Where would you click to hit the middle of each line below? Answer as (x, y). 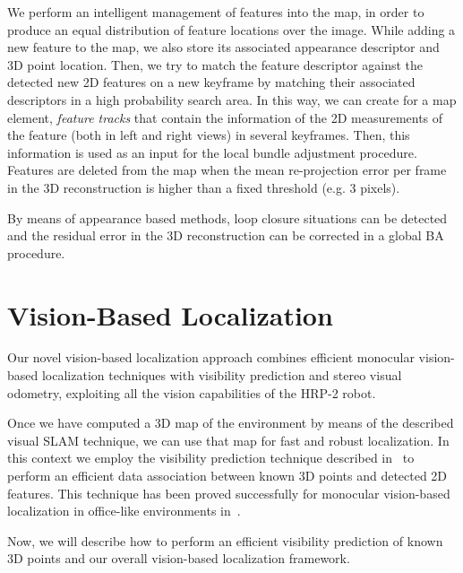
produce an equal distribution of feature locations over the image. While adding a (231, 29)
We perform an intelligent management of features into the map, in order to (216, 12)
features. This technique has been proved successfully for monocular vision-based (229, 493)
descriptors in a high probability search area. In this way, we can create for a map (232, 99)
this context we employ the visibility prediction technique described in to (211, 458)
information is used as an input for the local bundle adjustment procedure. (212, 152)
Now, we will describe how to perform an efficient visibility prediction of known (225, 540)
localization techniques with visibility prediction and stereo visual (222, 375)
